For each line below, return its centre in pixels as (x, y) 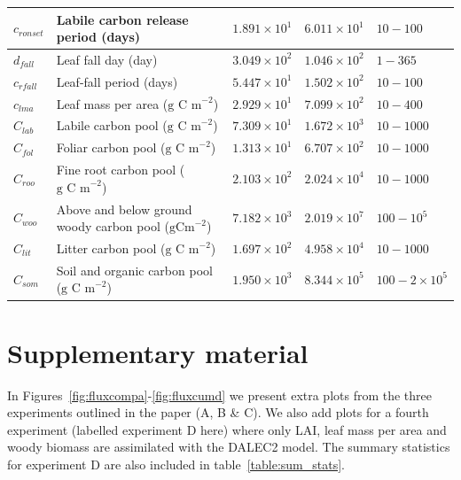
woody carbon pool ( (113, 226)
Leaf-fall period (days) (117, 81)
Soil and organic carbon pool (134, 270)
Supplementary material (158, 352)
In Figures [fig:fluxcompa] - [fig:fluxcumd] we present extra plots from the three (220, 395)
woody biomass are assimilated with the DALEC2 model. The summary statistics (229, 447)
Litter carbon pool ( (111, 248)
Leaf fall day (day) (107, 59)
